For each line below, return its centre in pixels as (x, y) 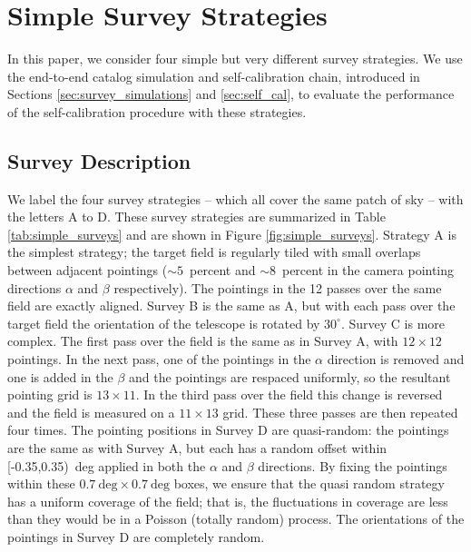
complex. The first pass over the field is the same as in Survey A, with (203, 341)
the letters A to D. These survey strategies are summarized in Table (196, 217)
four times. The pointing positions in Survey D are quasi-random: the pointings (228, 430)
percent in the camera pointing (368, 270)
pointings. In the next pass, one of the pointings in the (159, 359)
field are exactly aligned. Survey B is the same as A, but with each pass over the (231, 306)
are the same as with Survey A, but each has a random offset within (197, 448)
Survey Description (99, 160)
